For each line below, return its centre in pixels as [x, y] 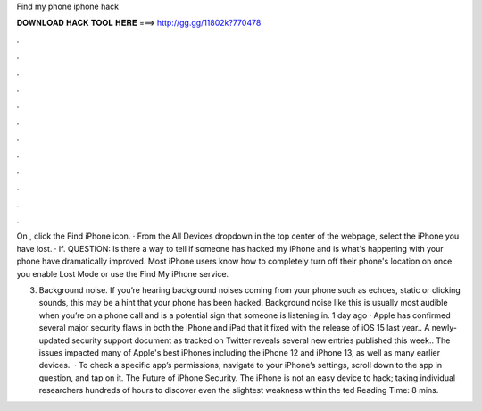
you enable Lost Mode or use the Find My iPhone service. [123, 273]
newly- [444, 328]
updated [54, 340]
